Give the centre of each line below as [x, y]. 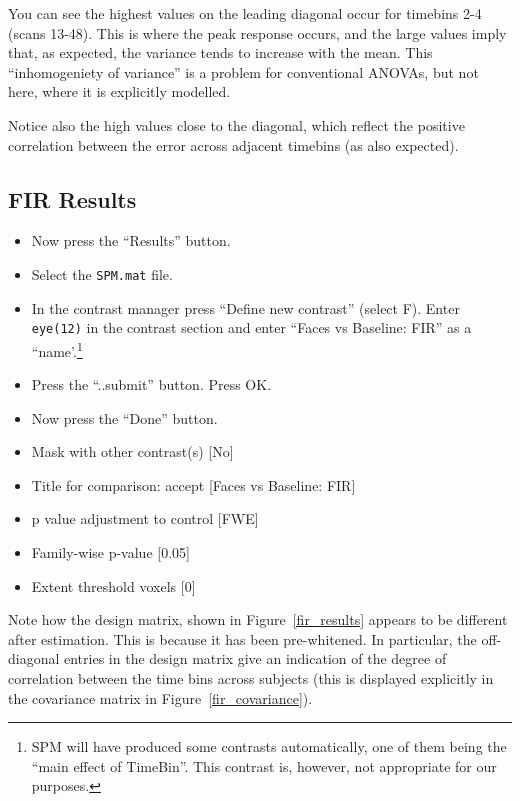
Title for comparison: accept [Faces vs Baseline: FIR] [193, 484]
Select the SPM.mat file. [102, 273]
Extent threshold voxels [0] [113, 585]
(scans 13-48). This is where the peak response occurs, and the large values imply [257, 32]
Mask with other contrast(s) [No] [132, 451]
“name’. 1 [57, 349]
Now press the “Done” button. [124, 417]
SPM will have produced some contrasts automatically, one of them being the [269, 746]
